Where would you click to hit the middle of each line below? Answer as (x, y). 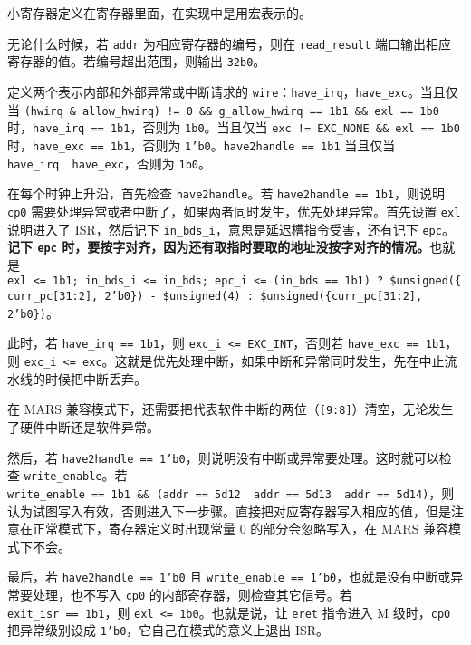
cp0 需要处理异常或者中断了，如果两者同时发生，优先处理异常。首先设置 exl (234, 211)
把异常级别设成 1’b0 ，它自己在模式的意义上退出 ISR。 (168, 630)
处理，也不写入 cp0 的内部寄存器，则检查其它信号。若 (192, 594)
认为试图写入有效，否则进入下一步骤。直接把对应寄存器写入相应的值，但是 (229, 510)
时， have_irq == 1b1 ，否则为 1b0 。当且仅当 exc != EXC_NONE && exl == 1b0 (234, 127)
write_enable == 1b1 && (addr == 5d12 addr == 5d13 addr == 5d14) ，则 (231, 492)
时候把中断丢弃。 (96, 378)
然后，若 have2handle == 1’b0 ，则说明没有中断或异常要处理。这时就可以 (223, 457)
